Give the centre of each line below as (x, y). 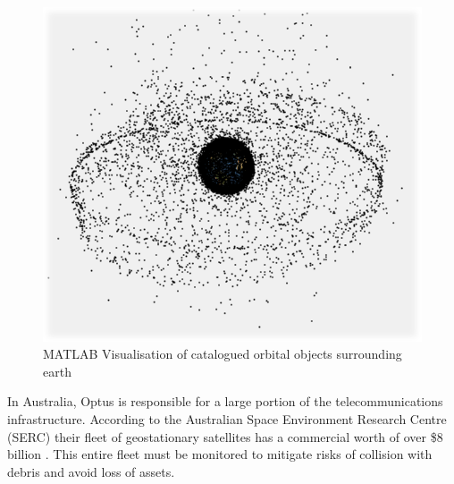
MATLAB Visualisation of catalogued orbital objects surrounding (223, 354)
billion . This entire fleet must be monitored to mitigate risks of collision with (220, 454)
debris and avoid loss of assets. (91, 471)
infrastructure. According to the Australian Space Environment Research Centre (227, 418)
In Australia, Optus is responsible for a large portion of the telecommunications (225, 401)
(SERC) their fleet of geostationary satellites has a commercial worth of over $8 (225, 436)
